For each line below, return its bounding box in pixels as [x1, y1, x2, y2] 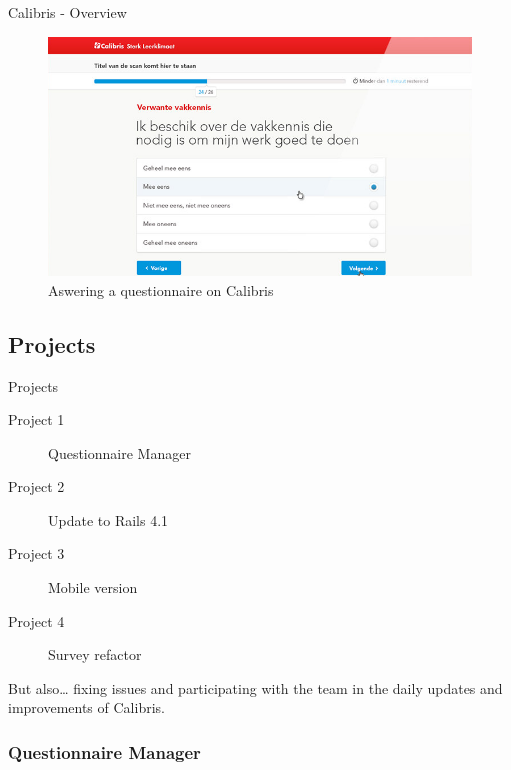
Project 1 [8, 409, 65, 430]
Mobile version [48, 577, 138, 598]
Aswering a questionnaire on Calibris [48, 279, 274, 300]
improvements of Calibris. [8, 697, 165, 718]
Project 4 [8, 610, 65, 631]
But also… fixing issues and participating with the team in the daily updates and [8, 677, 503, 698]
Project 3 [8, 543, 65, 564]
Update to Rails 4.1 [48, 509, 169, 530]
